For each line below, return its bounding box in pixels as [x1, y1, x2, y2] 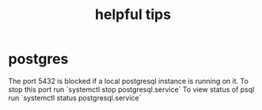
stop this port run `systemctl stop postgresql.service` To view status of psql [8, 85, 255, 94]
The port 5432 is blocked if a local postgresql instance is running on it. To [8, 76, 249, 85]
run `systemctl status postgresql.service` [8, 93, 142, 102]
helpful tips [94, 6, 172, 24]
